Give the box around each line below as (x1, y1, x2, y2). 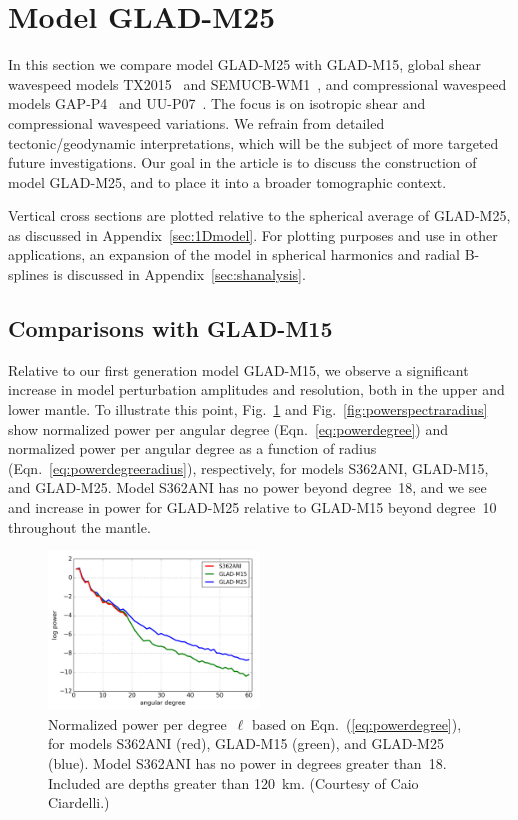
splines (8, 264, 49, 285)
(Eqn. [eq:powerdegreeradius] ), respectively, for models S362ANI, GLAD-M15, (8, 457, 489, 478)
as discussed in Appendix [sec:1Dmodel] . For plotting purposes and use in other (8, 224, 498, 245)
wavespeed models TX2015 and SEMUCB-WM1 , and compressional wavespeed (8, 73, 507, 94)
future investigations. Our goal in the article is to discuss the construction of (8, 152, 477, 173)
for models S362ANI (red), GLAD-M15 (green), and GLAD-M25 (48, 733, 444, 754)
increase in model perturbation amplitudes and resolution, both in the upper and (8, 379, 505, 400)
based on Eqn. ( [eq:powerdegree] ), (251, 713, 462, 734)
